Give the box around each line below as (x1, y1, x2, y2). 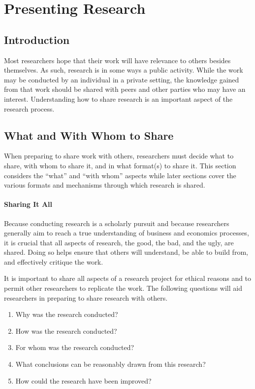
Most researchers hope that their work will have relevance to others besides (4, 55, 231, 65)
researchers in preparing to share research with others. (4, 292, 168, 303)
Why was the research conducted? (15, 309, 118, 319)
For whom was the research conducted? (15, 342, 134, 352)
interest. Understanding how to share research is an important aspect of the (4, 93, 233, 104)
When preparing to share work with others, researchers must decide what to (4, 151, 234, 161)
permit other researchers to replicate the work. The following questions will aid (4, 283, 242, 293)
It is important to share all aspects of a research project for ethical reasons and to (4, 273, 252, 283)
